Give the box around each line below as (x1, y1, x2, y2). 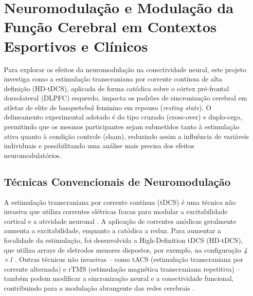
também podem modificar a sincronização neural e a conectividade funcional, (4, 273, 234, 283)
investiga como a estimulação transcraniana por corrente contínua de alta (4, 74, 222, 84)
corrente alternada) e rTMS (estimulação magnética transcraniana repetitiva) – (4, 263, 240, 274)
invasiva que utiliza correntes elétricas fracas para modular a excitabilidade (4, 206, 228, 217)
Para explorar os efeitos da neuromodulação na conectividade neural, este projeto (4, 64, 247, 74)
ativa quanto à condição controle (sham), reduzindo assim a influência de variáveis (4, 131, 249, 141)
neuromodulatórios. (4, 150, 62, 160)
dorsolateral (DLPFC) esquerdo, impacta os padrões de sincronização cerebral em (4, 93, 247, 103)
